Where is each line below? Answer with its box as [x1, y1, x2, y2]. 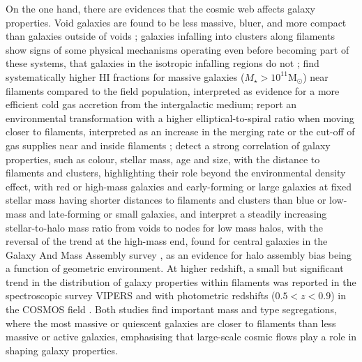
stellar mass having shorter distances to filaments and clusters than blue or [6, 193, 326, 207]
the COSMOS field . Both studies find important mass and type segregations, [6, 302, 337, 317]
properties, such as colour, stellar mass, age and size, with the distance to [6, 151, 320, 166]
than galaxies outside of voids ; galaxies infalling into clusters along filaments [6, 29, 335, 43]
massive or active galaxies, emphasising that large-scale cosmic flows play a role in [6, 329, 357, 344]
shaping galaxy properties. [6, 342, 118, 357]
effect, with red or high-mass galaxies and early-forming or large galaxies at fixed [6, 179, 352, 193]
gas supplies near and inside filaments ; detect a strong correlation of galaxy [6, 137, 331, 152]
